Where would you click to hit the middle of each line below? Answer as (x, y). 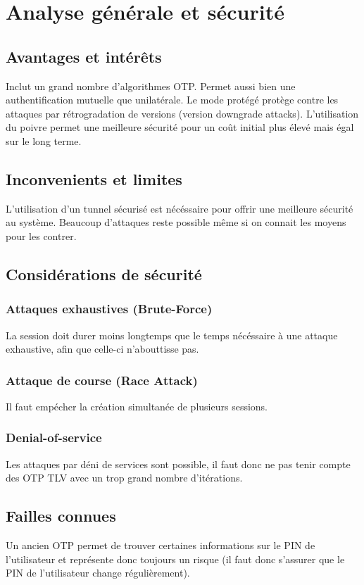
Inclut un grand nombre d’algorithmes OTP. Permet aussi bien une (151, 86)
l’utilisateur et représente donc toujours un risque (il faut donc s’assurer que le (175, 559)
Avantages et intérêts (84, 56)
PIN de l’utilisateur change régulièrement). (98, 573)
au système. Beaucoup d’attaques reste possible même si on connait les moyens (176, 222)
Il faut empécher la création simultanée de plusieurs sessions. (137, 406)
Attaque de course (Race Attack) (102, 380)
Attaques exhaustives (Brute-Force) (109, 309)
